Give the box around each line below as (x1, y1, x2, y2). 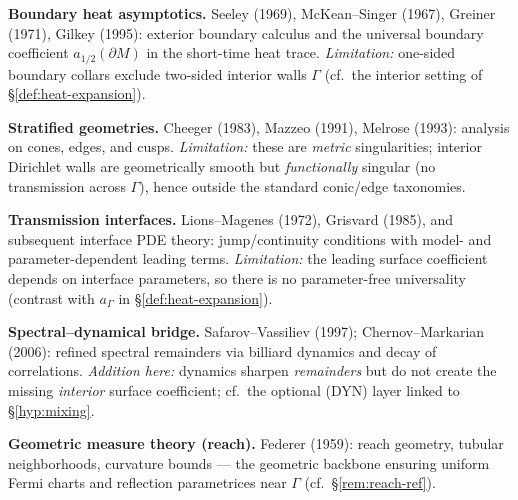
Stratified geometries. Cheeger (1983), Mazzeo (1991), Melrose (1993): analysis (8, 116, 510, 137)
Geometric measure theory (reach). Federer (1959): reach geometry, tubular (8, 433, 504, 454)
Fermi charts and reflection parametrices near (8, 472, 287, 493)
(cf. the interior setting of (324, 63, 483, 84)
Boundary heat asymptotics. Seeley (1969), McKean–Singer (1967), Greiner (8, 3, 496, 23)
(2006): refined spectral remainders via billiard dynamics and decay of (8, 340, 437, 361)
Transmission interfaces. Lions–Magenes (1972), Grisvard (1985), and (8, 209, 454, 230)
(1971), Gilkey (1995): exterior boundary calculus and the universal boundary (8, 22, 484, 43)
